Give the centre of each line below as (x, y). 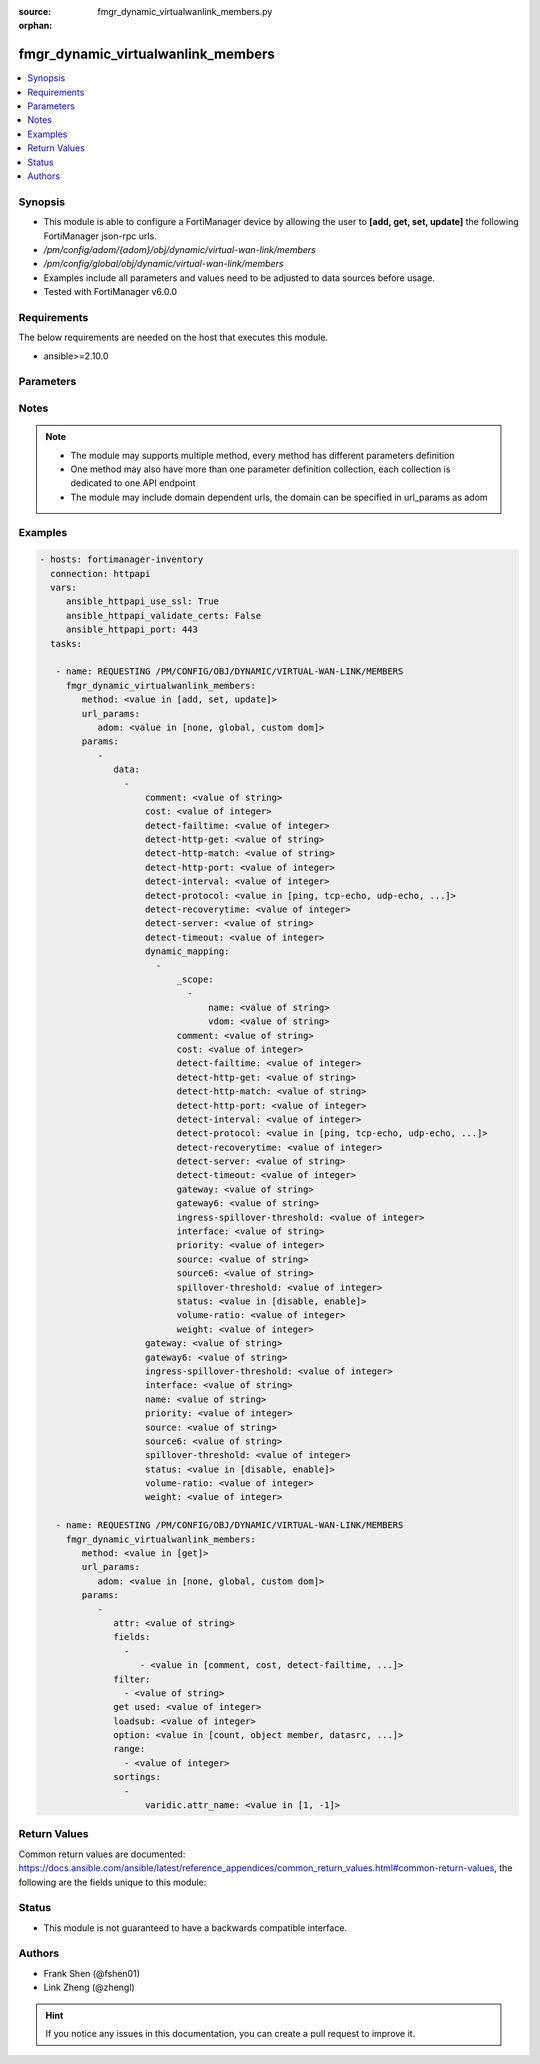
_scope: (195, 979)
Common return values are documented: (102, 1854)
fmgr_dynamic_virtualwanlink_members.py (185, 11)
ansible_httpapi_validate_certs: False (163, 615)
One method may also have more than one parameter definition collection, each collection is (260, 469)
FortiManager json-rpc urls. (100, 236)
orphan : (35, 26)
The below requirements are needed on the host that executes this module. (173, 337)
